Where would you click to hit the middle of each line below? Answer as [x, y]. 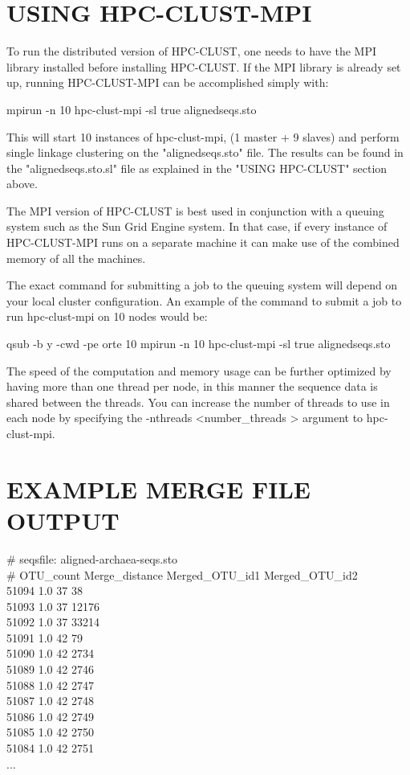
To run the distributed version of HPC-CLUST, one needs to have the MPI [191, 51]
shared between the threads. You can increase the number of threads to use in [198, 402]
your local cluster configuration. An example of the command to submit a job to [204, 300]
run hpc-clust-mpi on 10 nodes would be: [107, 316]
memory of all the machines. [76, 258]
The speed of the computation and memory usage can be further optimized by [199, 370]
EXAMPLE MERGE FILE [158, 488]
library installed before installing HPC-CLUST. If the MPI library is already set [204, 66]
